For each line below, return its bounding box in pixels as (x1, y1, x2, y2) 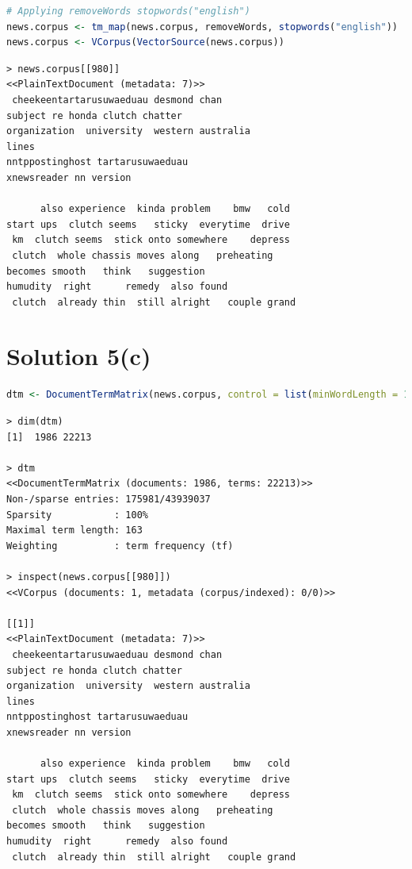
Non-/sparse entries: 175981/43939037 (6, 493, 211, 505)
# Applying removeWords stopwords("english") (6, 6, 250, 17)
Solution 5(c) (6, 340, 151, 372)
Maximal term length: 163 (6, 525, 143, 536)
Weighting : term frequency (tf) (6, 540, 234, 552)
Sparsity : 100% (6, 509, 148, 521)
